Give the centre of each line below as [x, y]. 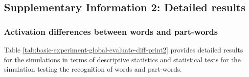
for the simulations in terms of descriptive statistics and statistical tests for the [122, 59]
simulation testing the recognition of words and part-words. [93, 69]
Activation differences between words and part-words [111, 31]
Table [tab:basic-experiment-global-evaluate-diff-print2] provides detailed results [124, 50]
